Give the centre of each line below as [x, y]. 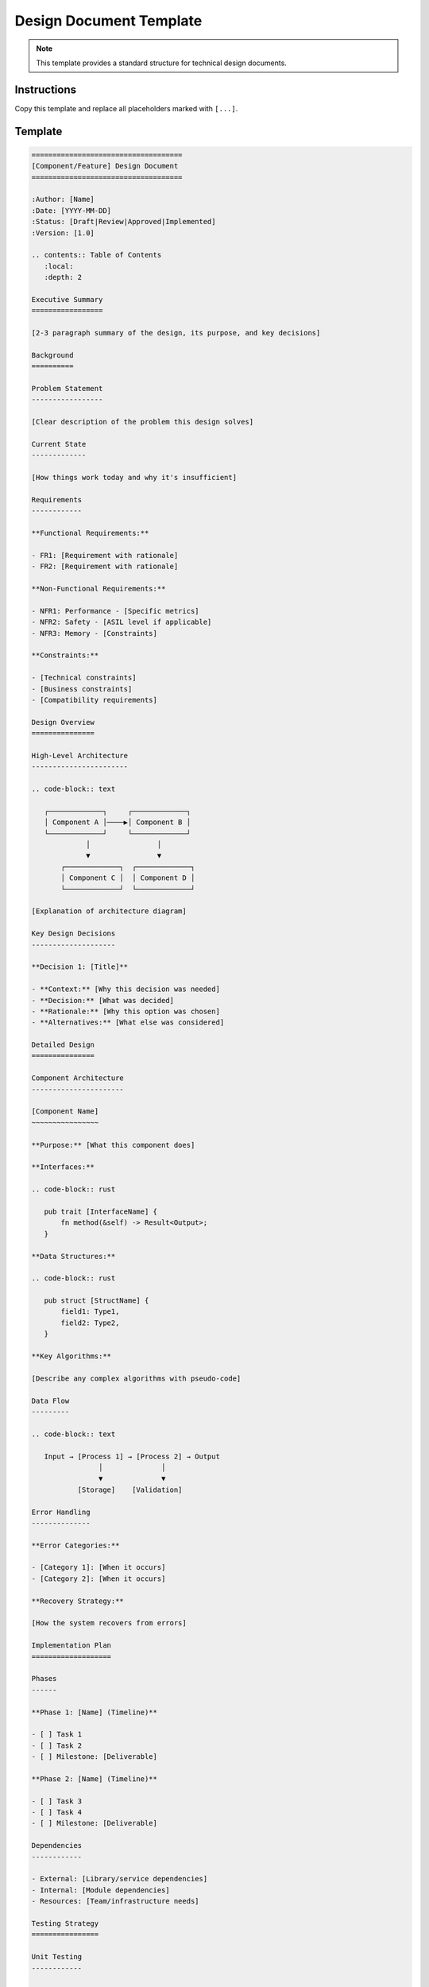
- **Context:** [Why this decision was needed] [126, 989]
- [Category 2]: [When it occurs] [99, 1578]
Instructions [46, 89]
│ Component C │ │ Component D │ [128, 878]
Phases [44, 1679]
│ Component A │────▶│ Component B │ [117, 822]
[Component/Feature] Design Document [105, 166]
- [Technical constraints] [84, 678]
